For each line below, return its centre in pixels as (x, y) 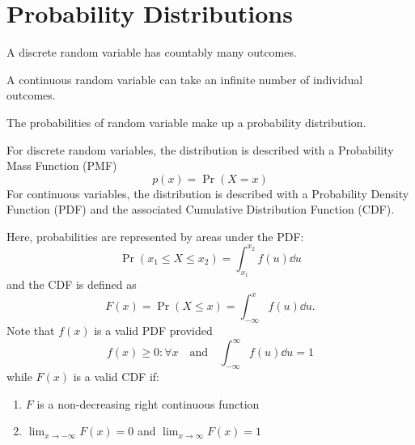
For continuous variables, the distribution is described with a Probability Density (208, 193)
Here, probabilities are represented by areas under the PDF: (155, 236)
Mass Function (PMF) (62, 165)
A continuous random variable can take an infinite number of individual (185, 79)
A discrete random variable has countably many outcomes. (152, 52)
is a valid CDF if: (116, 376)
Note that (31, 331)
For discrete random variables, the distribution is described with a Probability (200, 149)
